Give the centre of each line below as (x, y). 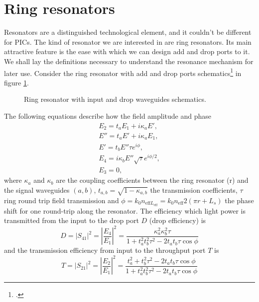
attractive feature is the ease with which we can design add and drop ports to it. (127, 51)
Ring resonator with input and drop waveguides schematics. (115, 99)
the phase (239, 200)
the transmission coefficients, (194, 190)
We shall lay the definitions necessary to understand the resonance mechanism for (129, 61)
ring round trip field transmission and (62, 200)
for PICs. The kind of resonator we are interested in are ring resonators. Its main (128, 41)
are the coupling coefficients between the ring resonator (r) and (152, 180)
